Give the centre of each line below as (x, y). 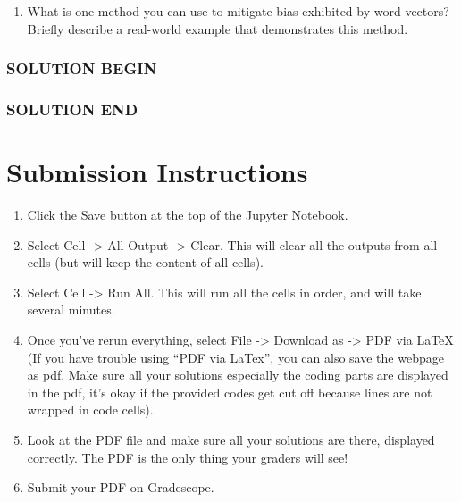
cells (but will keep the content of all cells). (145, 262)
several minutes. (71, 310)
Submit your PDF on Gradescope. (121, 487)
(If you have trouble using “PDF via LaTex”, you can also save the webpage (235, 357)
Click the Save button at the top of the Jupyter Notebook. (188, 214)
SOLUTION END (72, 109)
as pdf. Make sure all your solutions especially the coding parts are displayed (238, 375)
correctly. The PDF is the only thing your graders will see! (188, 457)
